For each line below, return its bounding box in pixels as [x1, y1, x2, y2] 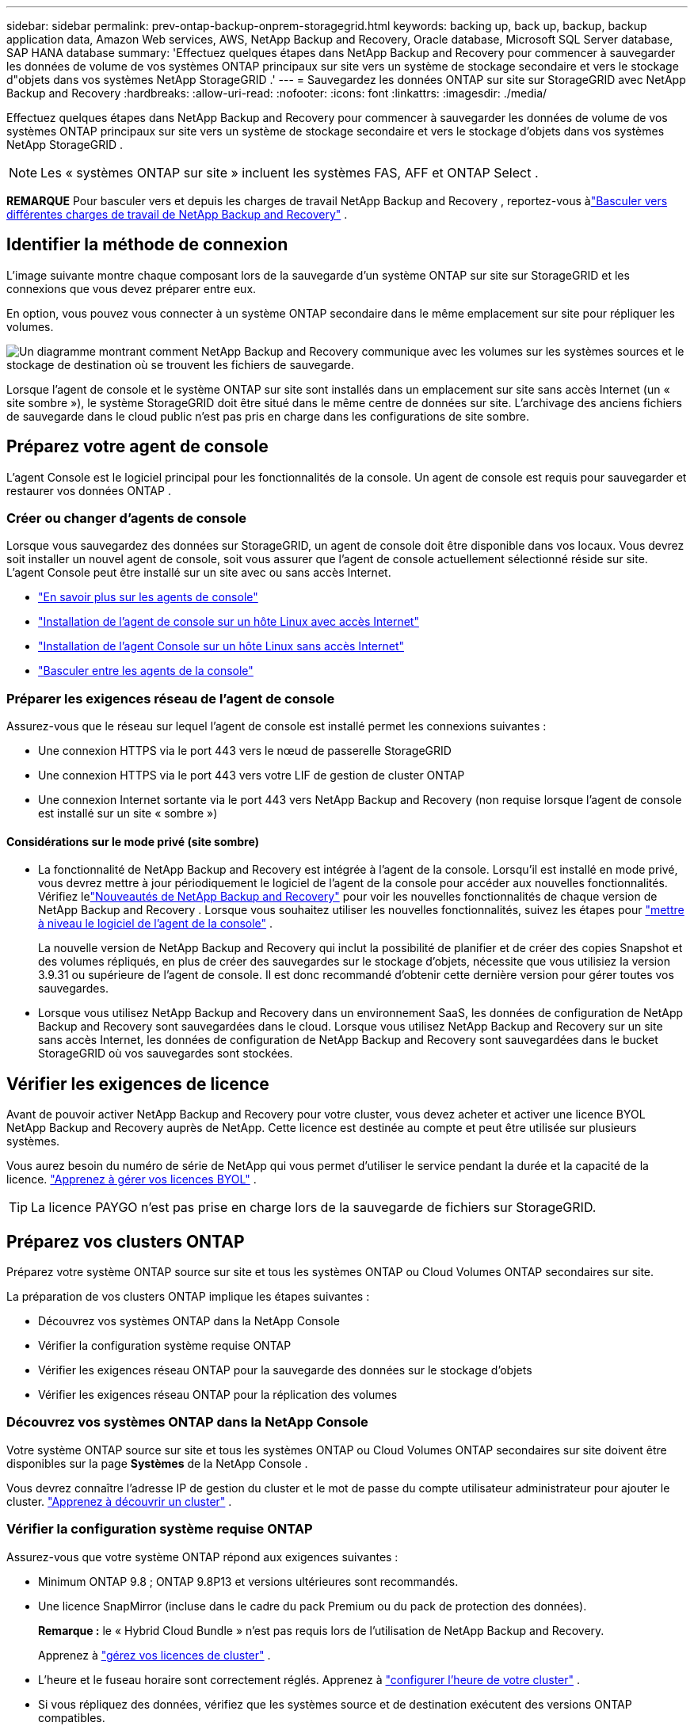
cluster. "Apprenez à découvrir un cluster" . [6, 1494, 232, 1508]
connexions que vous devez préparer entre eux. [6, 281, 257, 295]
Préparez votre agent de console [6, 436, 269, 457]
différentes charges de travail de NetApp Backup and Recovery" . [6, 208, 348, 221]
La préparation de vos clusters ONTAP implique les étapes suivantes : [6, 1290, 370, 1304]
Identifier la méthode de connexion [6, 234, 288, 255]
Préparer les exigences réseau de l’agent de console [6, 690, 335, 707]
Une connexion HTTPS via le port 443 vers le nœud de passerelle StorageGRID [38, 744, 452, 758]
